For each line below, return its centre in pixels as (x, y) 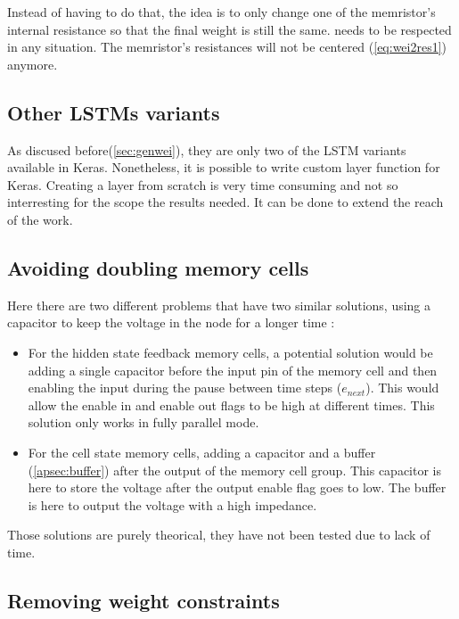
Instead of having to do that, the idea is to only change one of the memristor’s (221, 12)
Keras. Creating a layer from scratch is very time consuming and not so (203, 184)
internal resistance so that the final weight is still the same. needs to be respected (229, 29)
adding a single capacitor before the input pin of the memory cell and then (233, 370)
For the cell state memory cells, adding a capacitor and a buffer (202, 452)
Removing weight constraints (143, 600)
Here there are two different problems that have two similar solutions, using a (219, 305)
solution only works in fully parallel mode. (143, 422)
